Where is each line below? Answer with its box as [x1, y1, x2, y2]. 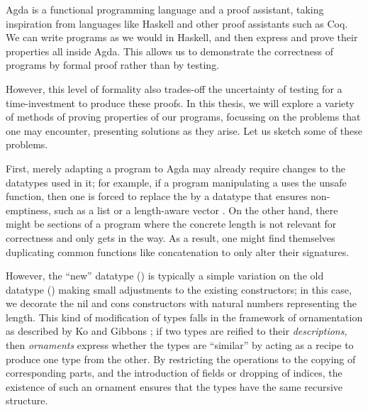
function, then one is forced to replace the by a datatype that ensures [6, 189, 308, 204]
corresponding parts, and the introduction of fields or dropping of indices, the [6, 365, 342, 380]
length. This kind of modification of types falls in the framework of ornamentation [6, 309, 363, 324]
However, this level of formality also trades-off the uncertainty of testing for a [6, 81, 342, 96]
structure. [6, 393, 48, 408]
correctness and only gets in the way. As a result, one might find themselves [6, 230, 335, 245]
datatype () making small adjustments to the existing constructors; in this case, [6, 282, 352, 297]
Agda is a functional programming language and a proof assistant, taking [6, 2, 324, 16]
